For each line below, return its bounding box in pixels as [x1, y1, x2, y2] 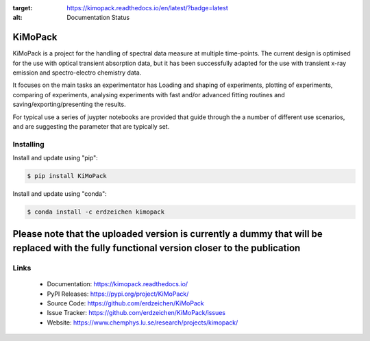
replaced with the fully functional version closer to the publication [12, 242, 301, 254]
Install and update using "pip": [12, 154, 99, 162]
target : [12, 4, 33, 12]
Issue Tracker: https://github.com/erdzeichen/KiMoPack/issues [47, 309, 226, 317]
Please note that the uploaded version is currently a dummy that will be [12, 228, 323, 240]
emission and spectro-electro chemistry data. [12, 68, 142, 77]
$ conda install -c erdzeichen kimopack [27, 208, 164, 216]
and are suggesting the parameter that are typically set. [12, 123, 170, 131]
